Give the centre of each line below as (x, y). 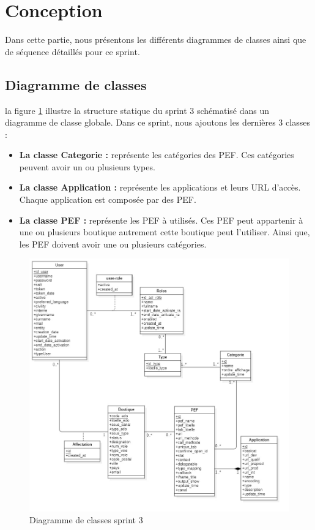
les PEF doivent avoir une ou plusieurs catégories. (113, 244)
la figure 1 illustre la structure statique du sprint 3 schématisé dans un (137, 110)
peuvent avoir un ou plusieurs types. (87, 166)
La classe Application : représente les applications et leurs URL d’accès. (160, 187)
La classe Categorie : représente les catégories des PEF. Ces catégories (157, 155)
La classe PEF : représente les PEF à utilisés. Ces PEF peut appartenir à (161, 220)
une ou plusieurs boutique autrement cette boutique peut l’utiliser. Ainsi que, (165, 232)
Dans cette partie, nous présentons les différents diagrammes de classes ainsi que (156, 40)
